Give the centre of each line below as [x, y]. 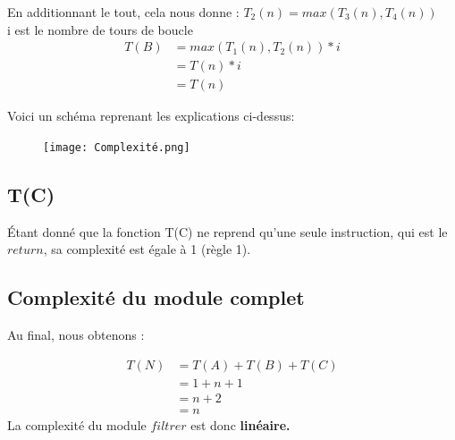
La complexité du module [77, 424]
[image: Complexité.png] [117, 147]
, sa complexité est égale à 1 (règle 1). [147, 249]
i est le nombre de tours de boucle [100, 29]
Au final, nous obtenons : [76, 335]
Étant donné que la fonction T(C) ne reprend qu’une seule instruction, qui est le [227, 231]
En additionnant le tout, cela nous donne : [123, 12]
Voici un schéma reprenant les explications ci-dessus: [151, 116]
